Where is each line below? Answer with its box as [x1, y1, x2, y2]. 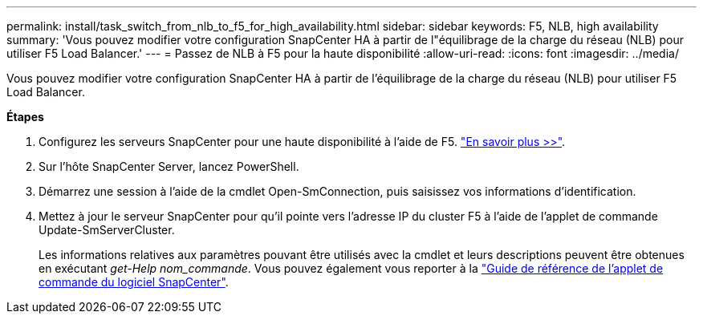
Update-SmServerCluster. [39, 223, 175, 237]
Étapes [6, 110, 44, 124]
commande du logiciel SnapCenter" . [39, 275, 229, 289]
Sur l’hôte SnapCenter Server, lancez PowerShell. [39, 160, 299, 173]
